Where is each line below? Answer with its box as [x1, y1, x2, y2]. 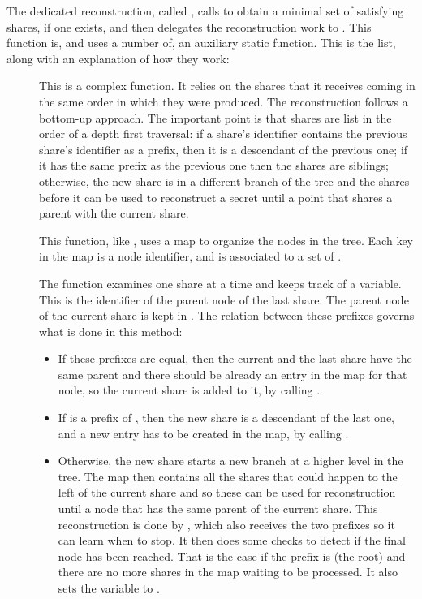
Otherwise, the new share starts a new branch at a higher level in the [58, 452, 403, 469]
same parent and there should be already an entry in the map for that [58, 365, 407, 382]
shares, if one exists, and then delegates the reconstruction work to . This [6, 18, 372, 35]
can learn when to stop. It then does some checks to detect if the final [58, 532, 406, 549]
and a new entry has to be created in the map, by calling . [58, 424, 349, 442]
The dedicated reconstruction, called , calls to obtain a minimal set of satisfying [6, 2, 404, 19]
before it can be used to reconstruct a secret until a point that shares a [39, 188, 393, 205]
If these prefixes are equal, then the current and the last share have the [58, 350, 412, 367]
